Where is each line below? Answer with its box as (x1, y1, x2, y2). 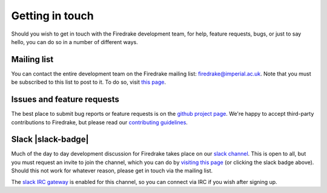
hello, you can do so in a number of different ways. (11, 38, 139, 45)
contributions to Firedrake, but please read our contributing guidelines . (11, 118, 188, 126)
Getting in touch (11, 9, 94, 22)
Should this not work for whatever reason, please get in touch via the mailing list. (11, 167, 213, 174)
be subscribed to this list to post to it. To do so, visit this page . (11, 78, 167, 86)
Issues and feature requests (11, 94, 119, 105)
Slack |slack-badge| (11, 134, 89, 145)
